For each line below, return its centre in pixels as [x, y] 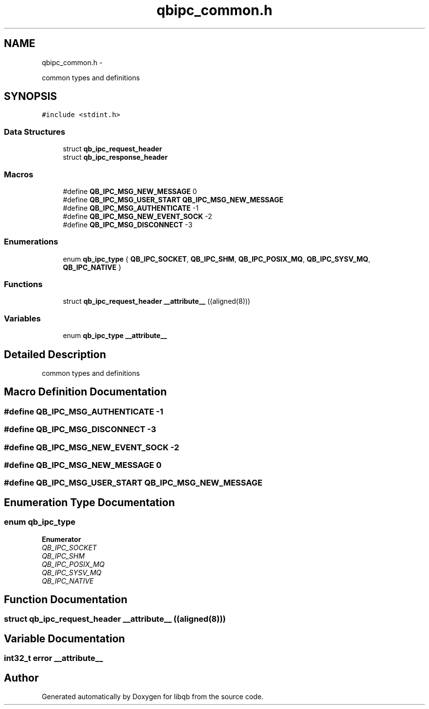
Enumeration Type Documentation [89, 502]
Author [21, 678]
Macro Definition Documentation [85, 392]
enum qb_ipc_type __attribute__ [115, 336]
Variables [23, 318]
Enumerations [31, 242]
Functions [23, 284]
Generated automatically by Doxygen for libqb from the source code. [153, 697]
